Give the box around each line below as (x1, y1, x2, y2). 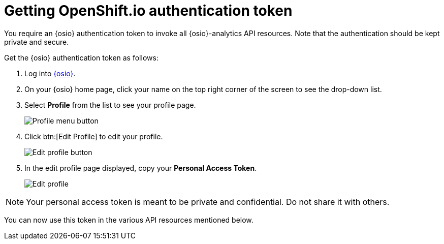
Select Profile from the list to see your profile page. (24, 100, 196, 109)
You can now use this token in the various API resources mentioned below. (4, 215, 253, 224)
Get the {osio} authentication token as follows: (4, 53, 158, 62)
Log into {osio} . (24, 69, 76, 78)
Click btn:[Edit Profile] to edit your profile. (24, 132, 163, 141)
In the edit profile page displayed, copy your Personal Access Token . (24, 163, 257, 172)
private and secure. (4, 37, 69, 46)
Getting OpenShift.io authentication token (4, 2, 293, 19)
